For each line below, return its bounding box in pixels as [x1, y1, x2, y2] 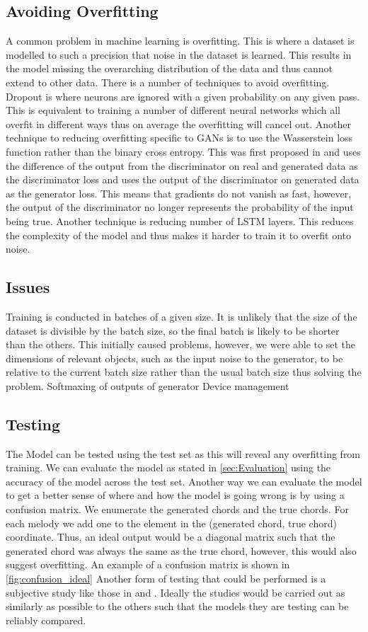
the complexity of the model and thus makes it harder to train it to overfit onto [6, 227, 351, 242]
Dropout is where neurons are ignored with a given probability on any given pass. [6, 88, 360, 103]
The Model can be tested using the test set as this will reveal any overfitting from [6, 446, 361, 461]
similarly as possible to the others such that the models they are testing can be [6, 599, 349, 614]
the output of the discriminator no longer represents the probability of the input [6, 200, 354, 214]
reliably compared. [6, 612, 86, 627]
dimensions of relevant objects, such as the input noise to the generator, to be [6, 350, 343, 365]
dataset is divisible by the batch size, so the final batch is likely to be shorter [6, 323, 340, 338]
